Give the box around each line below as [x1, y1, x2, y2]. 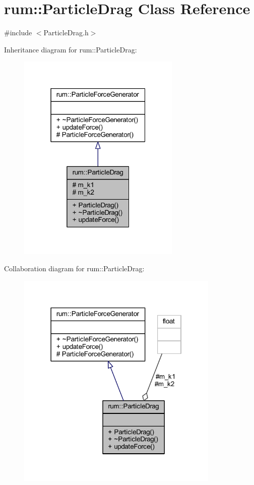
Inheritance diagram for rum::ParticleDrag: [4, 44, 137, 54]
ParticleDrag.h [43, 27, 89, 38]
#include [4, 27, 32, 38]
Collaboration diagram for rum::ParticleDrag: [4, 263, 145, 274]
